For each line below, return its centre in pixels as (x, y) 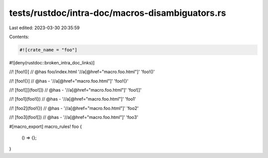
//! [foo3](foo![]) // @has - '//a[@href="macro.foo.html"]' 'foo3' (74, 117)
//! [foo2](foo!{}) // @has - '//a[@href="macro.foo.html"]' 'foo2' (74, 108)
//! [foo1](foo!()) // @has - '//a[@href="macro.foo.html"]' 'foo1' (73, 99)
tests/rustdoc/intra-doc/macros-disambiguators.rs (118, 13)
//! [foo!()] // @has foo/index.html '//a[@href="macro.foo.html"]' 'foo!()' (82, 72)
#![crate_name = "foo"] (49, 50)
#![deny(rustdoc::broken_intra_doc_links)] (52, 62)
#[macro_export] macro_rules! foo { (45, 126)
